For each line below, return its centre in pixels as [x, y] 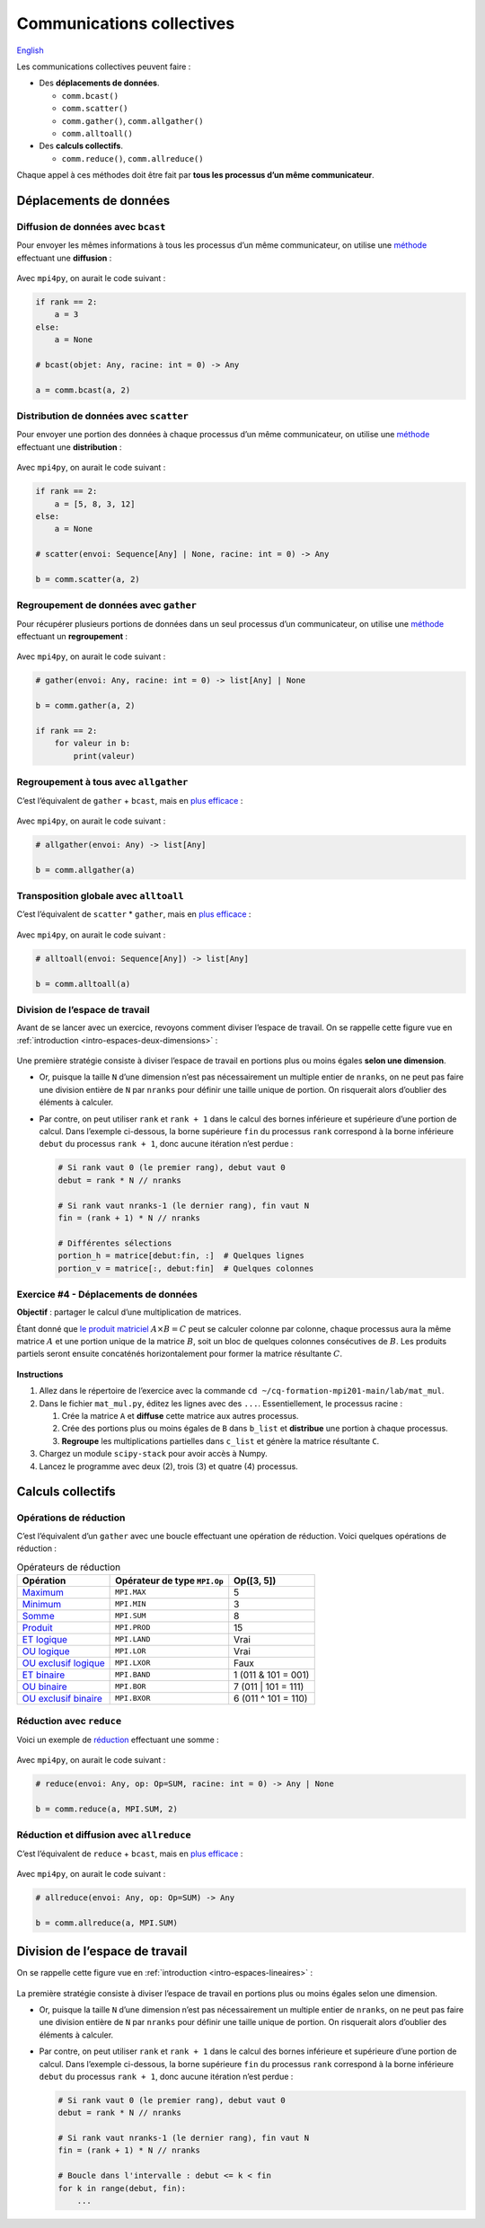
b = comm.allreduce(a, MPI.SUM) [107, 1923]
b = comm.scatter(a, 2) [88, 579]
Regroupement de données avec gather [107, 605]
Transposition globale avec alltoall [100, 896]
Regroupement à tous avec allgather [102, 782]
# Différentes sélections [115, 1243]
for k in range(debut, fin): [122, 2188]
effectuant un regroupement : [72, 637]
